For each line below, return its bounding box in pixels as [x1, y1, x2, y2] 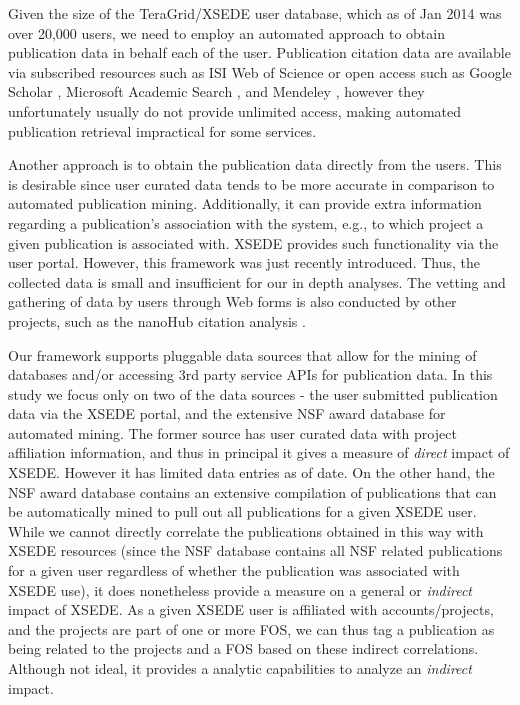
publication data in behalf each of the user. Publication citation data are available [8, 42, 511, 63]
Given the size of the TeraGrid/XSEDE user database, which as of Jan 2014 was [8, 3, 502, 23]
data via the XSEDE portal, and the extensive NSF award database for [8, 403, 446, 424]
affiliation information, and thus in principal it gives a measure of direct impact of [8, 442, 510, 463]
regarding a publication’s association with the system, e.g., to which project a [8, 212, 484, 233]
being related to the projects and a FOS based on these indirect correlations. [8, 638, 479, 659]
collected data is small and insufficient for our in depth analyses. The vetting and [8, 271, 506, 292]
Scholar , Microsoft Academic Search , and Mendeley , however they [8, 81, 425, 102]
